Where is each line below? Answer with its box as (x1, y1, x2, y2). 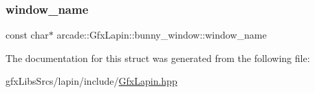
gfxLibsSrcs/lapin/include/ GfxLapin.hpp (6, 74, 177, 88)
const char (6, 28, 49, 42)
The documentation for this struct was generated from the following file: (6, 50, 310, 65)
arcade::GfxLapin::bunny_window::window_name (56, 28, 267, 42)
